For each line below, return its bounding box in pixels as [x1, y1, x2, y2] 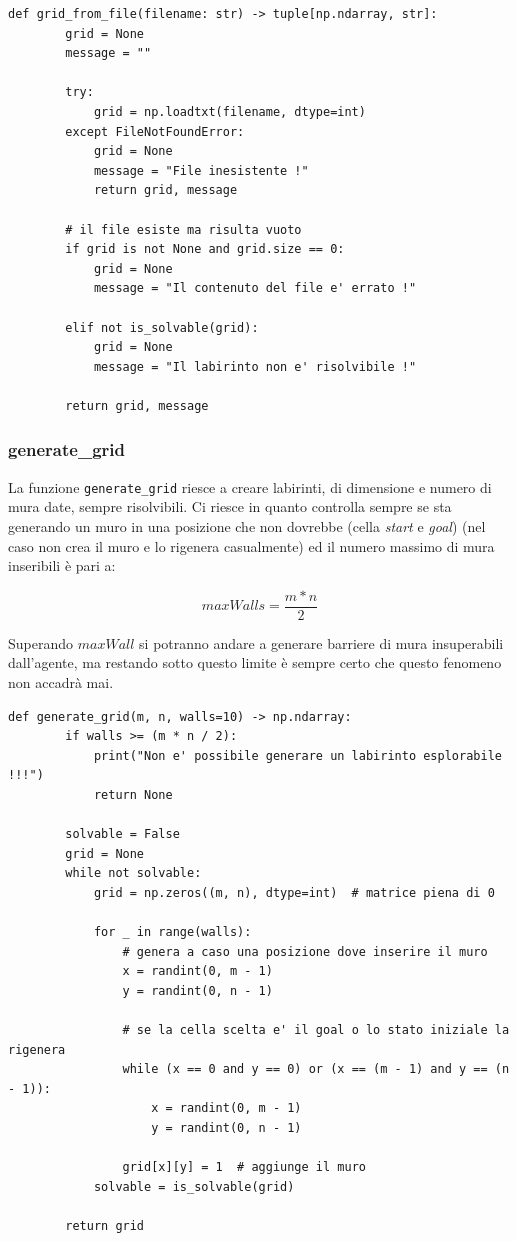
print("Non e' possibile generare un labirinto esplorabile [93, 748, 502, 763]
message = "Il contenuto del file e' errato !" [93, 281, 417, 296]
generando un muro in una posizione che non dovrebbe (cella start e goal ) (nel [8, 515, 486, 536]
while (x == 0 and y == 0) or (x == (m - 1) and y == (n [122, 1062, 510, 1077]
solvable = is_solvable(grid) [93, 1179, 295, 1194]
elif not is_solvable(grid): [65, 320, 259, 335]
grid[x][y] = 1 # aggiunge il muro [122, 1160, 366, 1175]
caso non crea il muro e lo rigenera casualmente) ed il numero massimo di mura [8, 535, 495, 556]
